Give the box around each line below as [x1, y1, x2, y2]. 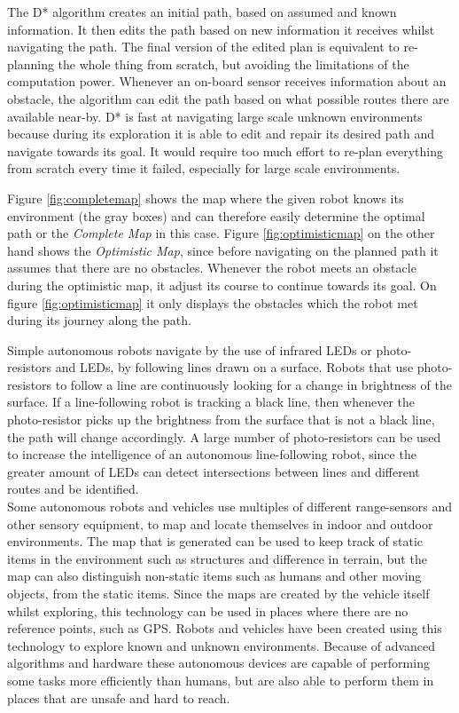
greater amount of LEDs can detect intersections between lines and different [7, 462, 420, 480]
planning [7, 54, 54, 73]
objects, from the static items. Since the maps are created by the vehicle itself [7, 584, 430, 602]
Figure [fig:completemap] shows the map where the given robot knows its [7, 188, 404, 207]
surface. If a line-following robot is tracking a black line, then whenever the [7, 392, 415, 411]
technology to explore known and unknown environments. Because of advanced [7, 636, 436, 654]
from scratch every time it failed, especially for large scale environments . [7, 159, 401, 178]
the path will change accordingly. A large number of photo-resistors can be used [7, 427, 441, 446]
